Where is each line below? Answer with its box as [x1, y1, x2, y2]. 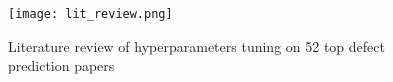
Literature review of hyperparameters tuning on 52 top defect [8, 35, 385, 56]
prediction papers [8, 55, 115, 76]
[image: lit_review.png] [8, 7, 173, 21]
